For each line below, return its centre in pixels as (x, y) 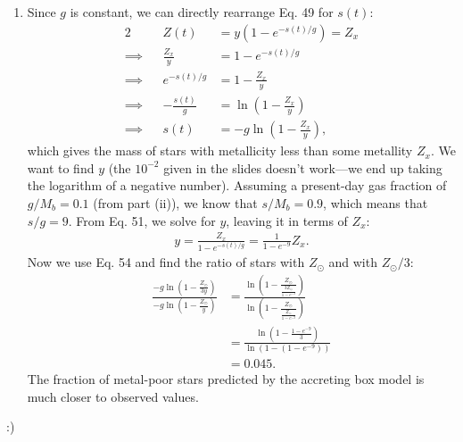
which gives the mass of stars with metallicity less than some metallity (220, 150)
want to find (61, 167)
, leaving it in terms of (287, 220)
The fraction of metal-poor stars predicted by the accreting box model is (226, 379)
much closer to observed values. (113, 396)
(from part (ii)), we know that (175, 202)
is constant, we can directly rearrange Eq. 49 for (202, 12)
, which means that (376, 202)
